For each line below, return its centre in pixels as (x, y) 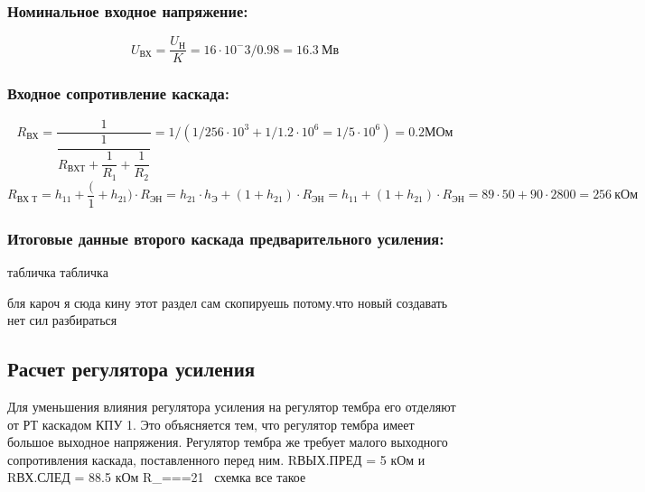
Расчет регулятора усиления (131, 369)
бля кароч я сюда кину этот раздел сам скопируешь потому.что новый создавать (228, 302)
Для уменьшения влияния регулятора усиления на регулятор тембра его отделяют (232, 407)
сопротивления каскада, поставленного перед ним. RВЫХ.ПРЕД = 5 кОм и (216, 459)
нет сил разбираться (62, 320)
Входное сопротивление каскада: (118, 93)
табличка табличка (58, 272)
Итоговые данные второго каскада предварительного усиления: (226, 238)
